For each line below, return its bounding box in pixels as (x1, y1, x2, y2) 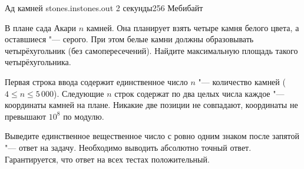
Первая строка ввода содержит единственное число (5, 75, 188, 87)
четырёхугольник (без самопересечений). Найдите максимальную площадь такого (5, 44, 298, 56)
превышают (5, 110, 47, 122)
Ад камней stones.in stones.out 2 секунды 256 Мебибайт (5, 2, 203, 13)
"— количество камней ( (198, 75, 286, 87)
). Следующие (54, 87, 104, 99)
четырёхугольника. (5, 56, 71, 68)
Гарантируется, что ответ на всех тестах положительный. (5, 153, 210, 165)
